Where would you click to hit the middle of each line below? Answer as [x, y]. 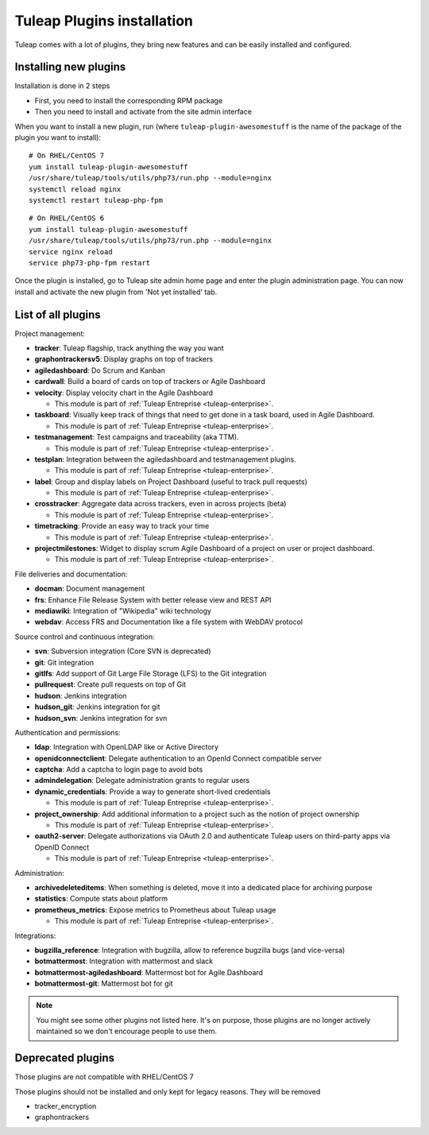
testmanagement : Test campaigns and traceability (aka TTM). [137, 437]
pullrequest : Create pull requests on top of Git [110, 684]
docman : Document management [90, 589]
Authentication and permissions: [68, 732]
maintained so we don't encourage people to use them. [127, 1031]
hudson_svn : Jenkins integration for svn [101, 718]
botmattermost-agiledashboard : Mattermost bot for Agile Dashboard [149, 972]
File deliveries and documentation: [71, 574]
